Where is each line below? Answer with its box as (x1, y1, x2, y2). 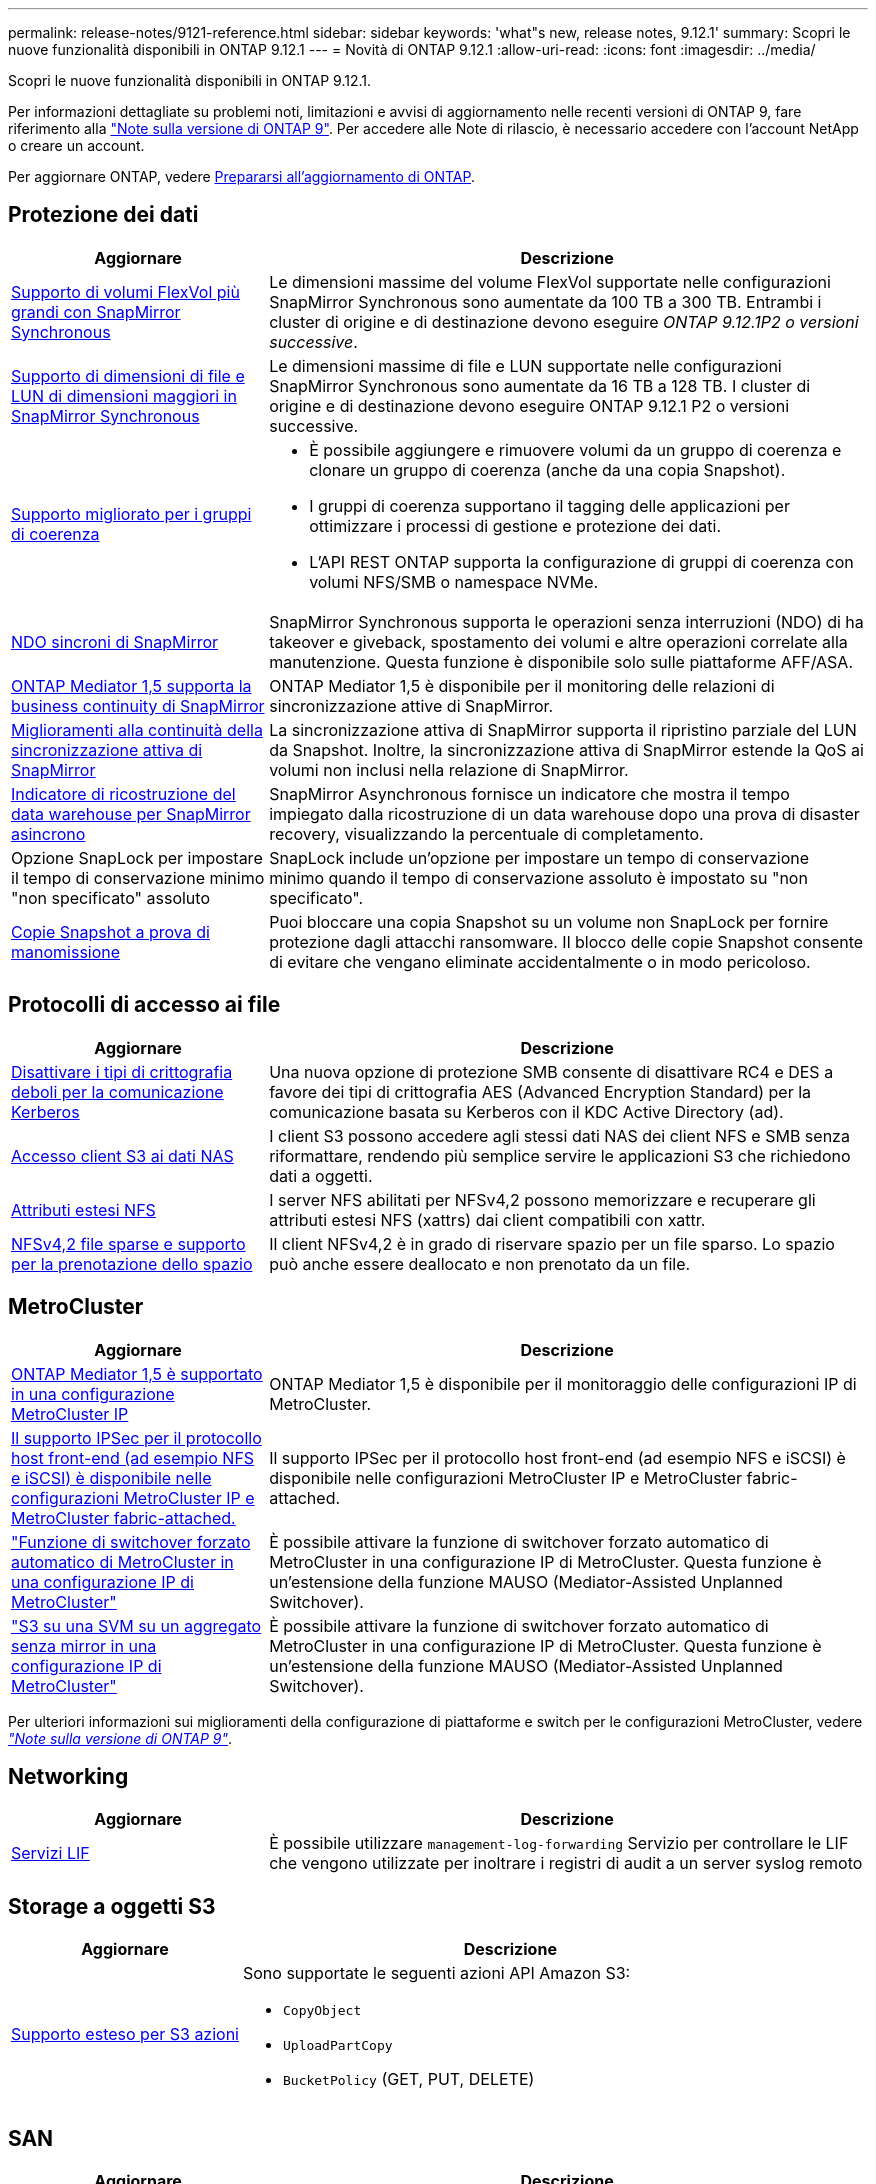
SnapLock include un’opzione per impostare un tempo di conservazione (269, 847, 810, 868)
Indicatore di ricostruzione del (11, 783, 236, 804)
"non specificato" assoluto (11, 887, 210, 908)
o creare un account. (8, 137, 145, 154)
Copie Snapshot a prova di (11, 921, 210, 942)
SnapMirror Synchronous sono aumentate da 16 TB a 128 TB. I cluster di (269, 375, 811, 396)
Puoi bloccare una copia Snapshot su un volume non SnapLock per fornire (269, 911, 829, 932)
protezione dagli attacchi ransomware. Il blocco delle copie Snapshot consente (269, 931, 864, 952)
